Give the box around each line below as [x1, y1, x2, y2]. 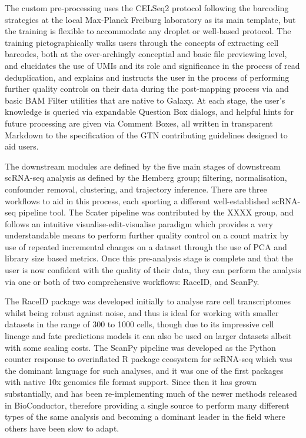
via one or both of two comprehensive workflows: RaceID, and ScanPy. [5, 275, 260, 287]
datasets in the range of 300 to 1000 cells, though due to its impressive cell [5, 318, 274, 330]
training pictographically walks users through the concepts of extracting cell [5, 36, 279, 48]
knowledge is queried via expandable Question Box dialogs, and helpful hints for [5, 105, 294, 118]
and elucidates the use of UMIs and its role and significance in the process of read [5, 59, 300, 71]
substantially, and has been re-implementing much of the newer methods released [5, 387, 297, 399]
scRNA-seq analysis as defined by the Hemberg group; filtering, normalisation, [5, 171, 287, 184]
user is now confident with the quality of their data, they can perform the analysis [5, 264, 301, 276]
